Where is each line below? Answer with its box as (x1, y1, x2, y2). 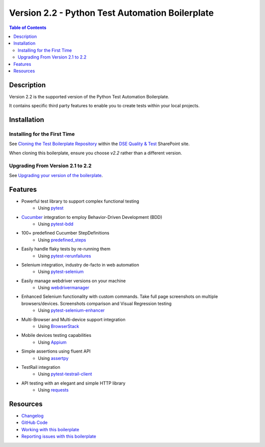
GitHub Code (21, 419, 48, 425)
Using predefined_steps (38, 237, 86, 243)
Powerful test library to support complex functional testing (21, 198, 139, 204)
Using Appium (38, 339, 67, 345)
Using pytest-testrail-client (38, 371, 92, 377)
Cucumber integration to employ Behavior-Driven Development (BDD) (21, 214, 162, 220)
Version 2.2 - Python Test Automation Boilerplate (9, 7, 214, 18)
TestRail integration (21, 364, 61, 370)
